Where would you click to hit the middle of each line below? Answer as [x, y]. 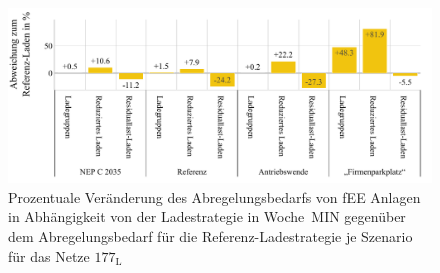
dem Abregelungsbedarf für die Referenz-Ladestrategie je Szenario [210, 235]
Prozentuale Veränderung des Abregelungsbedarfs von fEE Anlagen [214, 196]
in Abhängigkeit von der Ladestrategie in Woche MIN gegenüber [207, 216]
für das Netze [49, 255]
